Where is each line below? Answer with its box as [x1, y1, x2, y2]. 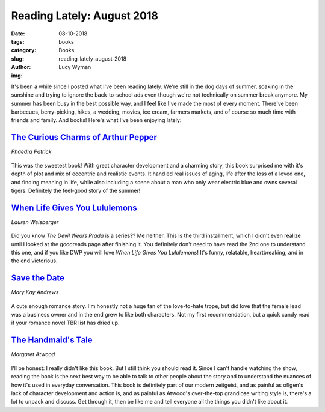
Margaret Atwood [11, 351, 55, 358]
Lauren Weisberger [11, 218, 59, 225]
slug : [11, 55, 24, 62]
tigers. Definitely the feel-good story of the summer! [11, 187, 141, 194]
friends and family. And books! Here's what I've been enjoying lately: [11, 117, 182, 124]
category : [11, 47, 37, 54]
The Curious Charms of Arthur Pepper [11, 132, 158, 142]
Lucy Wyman [58, 64, 91, 71]
